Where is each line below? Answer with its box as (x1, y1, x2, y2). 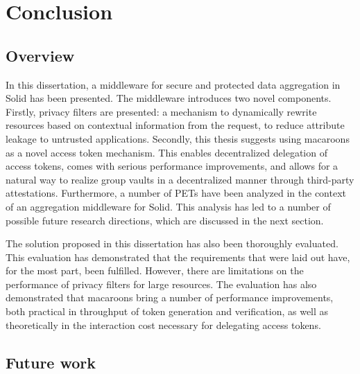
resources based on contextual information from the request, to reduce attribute (6, 118, 345, 132)
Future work (6, 351, 96, 373)
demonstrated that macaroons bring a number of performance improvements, (6, 290, 334, 305)
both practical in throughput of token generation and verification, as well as (6, 304, 329, 319)
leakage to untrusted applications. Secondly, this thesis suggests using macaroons (6, 131, 350, 145)
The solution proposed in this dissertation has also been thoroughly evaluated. (6, 236, 338, 251)
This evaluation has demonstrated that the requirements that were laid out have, (6, 249, 350, 264)
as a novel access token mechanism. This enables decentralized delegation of (6, 145, 327, 159)
